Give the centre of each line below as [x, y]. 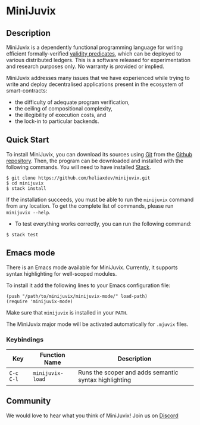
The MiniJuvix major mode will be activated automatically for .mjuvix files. [97, 324]
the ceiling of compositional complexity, [64, 108]
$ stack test [22, 235]
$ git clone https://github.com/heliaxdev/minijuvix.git [78, 178]
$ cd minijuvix [25, 183]
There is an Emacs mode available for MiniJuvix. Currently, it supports [92, 267]
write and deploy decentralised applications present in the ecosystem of [95, 84]
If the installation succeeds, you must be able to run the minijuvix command [100, 199]
